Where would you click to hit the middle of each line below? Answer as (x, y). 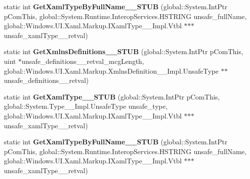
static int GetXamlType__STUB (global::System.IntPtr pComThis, (112, 96)
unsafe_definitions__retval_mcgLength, (83, 61)
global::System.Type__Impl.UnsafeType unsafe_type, (86, 106)
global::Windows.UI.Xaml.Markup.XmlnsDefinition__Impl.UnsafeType (111, 70)
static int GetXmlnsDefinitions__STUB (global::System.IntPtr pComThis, (124, 51)
